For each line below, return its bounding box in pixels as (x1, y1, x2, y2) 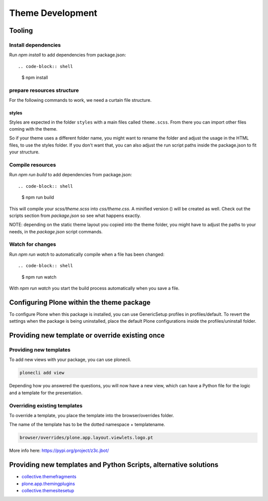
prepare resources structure (9, 87, 79, 94)
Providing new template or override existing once (9, 331, 165, 340)
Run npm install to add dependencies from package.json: (9, 52, 126, 58)
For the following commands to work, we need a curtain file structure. (9, 97, 152, 103)
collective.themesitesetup (21, 487, 74, 494)
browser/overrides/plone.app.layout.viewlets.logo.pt (19, 435, 153, 440)
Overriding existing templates (9, 402, 83, 409)
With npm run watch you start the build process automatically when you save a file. (9, 285, 180, 291)
